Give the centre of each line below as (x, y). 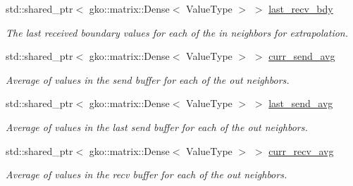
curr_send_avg (302, 56)
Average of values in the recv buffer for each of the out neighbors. (147, 174)
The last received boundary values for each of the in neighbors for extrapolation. (177, 32)
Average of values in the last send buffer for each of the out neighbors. (157, 126)
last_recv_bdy (301, 8)
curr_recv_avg (301, 150)
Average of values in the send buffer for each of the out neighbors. (148, 79)
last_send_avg (301, 103)
